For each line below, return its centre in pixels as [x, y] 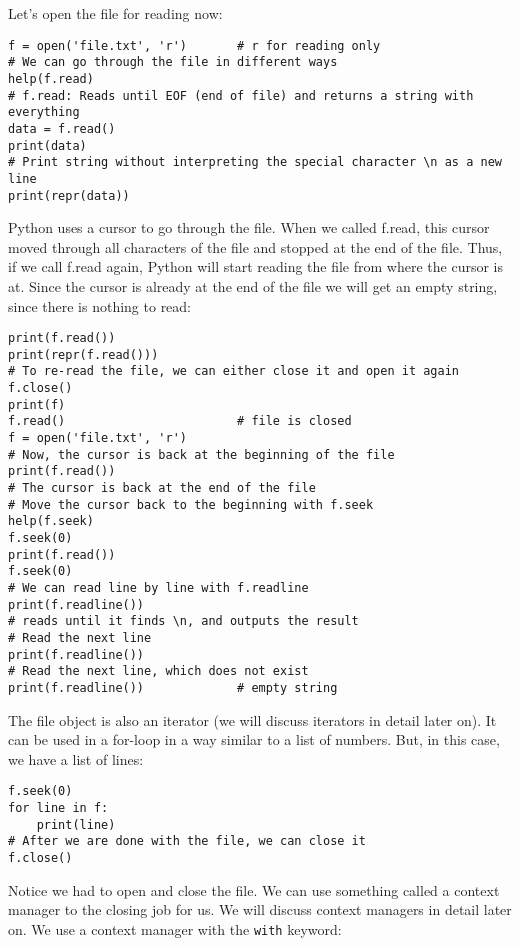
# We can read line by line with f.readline [158, 587]
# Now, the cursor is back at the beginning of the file [201, 454]
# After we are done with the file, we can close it [187, 841]
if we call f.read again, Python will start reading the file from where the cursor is [255, 266]
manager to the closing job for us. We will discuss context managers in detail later [260, 909]
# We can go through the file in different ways [173, 62]
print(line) [76, 824]
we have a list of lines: [76, 758]
